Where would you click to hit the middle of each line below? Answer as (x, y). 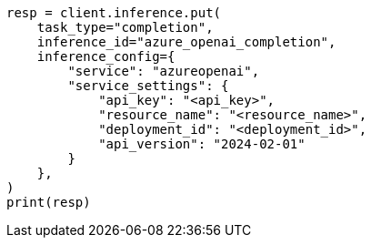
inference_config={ (106, 56)
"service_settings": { (148, 86)
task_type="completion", (125, 27)
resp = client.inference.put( (114, 13)
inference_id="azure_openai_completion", (186, 42)
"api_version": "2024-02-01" (202, 144)
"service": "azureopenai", (164, 71)
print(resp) (49, 202)
